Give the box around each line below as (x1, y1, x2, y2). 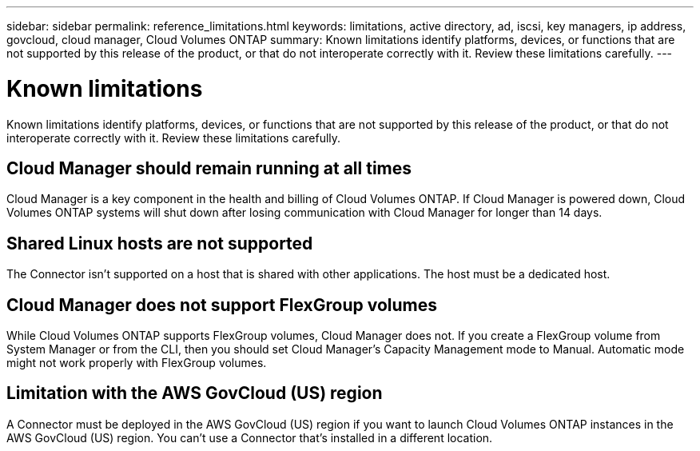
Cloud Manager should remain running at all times (6, 158, 412, 178)
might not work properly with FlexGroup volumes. (6, 356, 267, 370)
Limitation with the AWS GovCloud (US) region (6, 383, 383, 404)
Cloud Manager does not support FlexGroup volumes (6, 294, 438, 315)
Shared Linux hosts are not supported (6, 233, 313, 253)
